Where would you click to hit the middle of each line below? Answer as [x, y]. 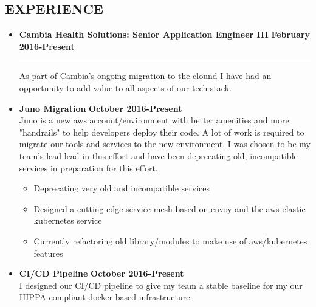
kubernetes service [68, 220]
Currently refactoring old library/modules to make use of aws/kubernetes [170, 240]
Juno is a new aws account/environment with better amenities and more [154, 120]
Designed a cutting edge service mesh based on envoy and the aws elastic [170, 208]
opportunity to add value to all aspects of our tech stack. [125, 87]
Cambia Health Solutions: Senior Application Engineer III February [165, 34]
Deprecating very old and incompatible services [122, 188]
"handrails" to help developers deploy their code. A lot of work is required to [162, 132]
